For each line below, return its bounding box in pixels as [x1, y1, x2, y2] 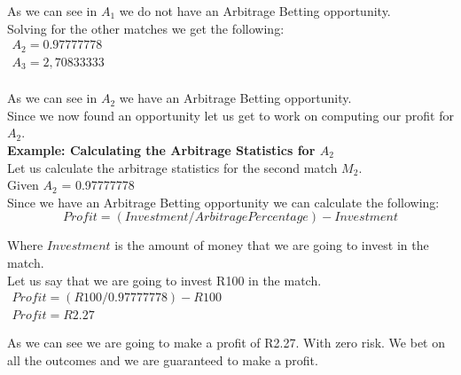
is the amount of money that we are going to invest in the [114, 236, 429, 254]
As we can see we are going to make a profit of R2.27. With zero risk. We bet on [7, 333, 446, 352]
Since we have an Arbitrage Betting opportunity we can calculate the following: [7, 192, 440, 211]
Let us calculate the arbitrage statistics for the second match [7, 158, 338, 176]
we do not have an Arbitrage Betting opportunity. [119, 2, 391, 20]
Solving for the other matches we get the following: [7, 19, 285, 37]
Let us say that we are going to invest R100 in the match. [7, 270, 322, 289]
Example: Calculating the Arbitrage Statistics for [7, 140, 316, 159]
